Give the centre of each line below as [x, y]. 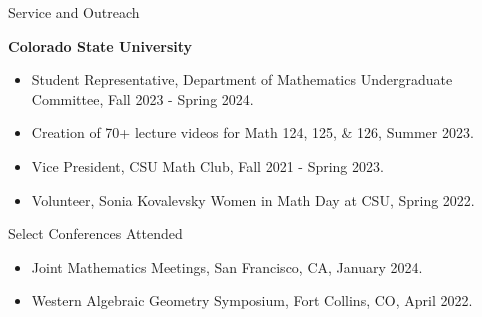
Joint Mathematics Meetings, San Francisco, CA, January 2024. [227, 266]
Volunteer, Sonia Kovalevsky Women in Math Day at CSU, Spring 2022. [253, 199]
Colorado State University [100, 45]
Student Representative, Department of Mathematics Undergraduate [242, 79]
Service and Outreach [74, 12]
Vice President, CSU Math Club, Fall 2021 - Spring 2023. [207, 165]
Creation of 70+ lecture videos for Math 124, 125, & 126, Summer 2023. [252, 132]
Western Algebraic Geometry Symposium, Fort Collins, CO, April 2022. [252, 300]
